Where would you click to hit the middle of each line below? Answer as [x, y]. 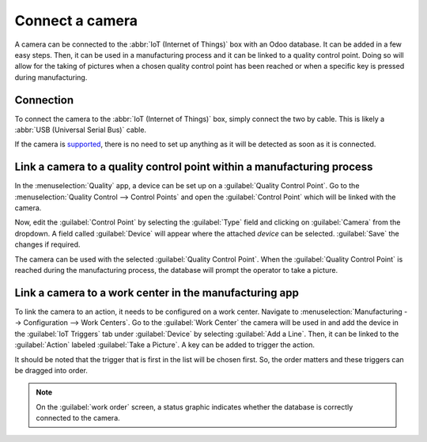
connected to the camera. [78, 418]
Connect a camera [76, 21]
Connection [44, 100]
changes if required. [47, 244]
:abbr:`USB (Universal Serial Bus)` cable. [80, 130]
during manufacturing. [51, 77]
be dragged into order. [51, 370]
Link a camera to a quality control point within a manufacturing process [194, 167]
